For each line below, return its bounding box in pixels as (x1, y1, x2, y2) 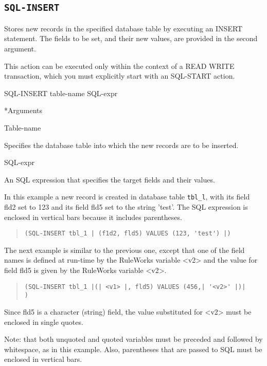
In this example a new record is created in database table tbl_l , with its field (4, 191, 250, 202)
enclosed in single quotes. (4, 316, 83, 327)
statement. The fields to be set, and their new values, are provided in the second (4, 33, 258, 44)
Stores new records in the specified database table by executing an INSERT (4, 23, 243, 33)
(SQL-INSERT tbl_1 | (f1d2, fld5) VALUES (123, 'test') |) (24, 230, 231, 237)
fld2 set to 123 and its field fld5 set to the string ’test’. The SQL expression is (4, 201, 248, 212)
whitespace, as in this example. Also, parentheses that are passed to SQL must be (4, 343, 262, 354)
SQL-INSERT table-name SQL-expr (4, 87, 118, 98)
